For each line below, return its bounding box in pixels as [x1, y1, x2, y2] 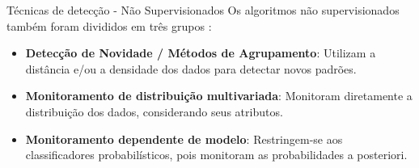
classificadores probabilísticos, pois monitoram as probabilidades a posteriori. [25, 146, 408, 163]
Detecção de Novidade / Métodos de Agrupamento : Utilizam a [25, 44, 376, 61]
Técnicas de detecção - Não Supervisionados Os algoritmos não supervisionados [6, 2, 400, 18]
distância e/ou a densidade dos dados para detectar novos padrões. [25, 60, 357, 77]
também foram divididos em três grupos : [6, 17, 212, 34]
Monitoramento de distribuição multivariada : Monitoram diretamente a [25, 87, 413, 104]
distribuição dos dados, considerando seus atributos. [25, 103, 283, 120]
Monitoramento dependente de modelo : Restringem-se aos [25, 130, 343, 147]
